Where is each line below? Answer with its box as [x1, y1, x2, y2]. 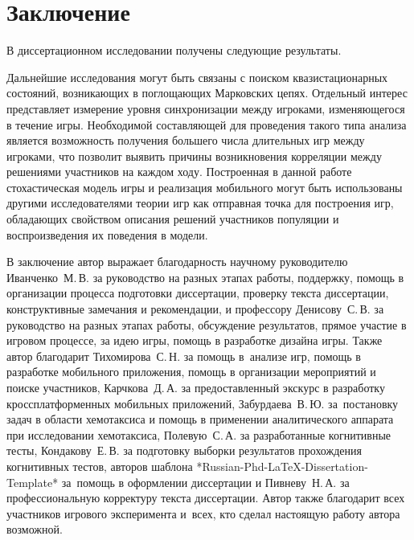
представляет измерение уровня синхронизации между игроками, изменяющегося [6, 100, 405, 117]
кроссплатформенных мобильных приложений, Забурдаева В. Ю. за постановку [6, 395, 399, 411]
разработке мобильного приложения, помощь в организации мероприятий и [6, 363, 376, 380]
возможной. [6, 521, 63, 538]
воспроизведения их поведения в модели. [6, 226, 208, 243]
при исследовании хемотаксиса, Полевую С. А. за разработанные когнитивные [6, 426, 391, 443]
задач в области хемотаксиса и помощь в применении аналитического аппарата [6, 411, 394, 427]
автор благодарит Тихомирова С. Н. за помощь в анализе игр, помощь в [6, 347, 361, 364]
